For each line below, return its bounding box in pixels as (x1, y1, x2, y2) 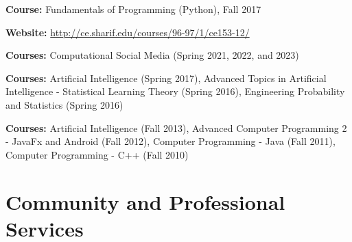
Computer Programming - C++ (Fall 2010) (5, 147, 189, 161)
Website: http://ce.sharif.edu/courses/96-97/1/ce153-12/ (5, 25, 250, 39)
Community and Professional (5, 187, 285, 215)
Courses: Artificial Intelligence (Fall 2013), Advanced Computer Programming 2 (5, 120, 347, 135)
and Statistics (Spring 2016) (5, 97, 124, 111)
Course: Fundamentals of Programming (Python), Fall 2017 (5, 2, 261, 16)
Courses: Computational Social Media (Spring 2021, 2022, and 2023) (5, 48, 299, 62)
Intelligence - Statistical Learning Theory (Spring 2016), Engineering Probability (5, 84, 345, 98)
